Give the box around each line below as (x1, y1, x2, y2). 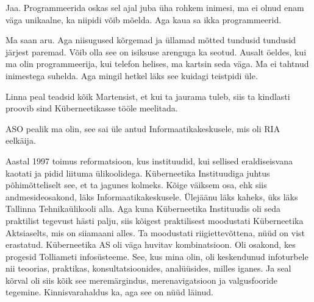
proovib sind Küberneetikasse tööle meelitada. (5, 102, 178, 114)
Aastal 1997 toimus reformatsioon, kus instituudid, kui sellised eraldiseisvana (5, 154, 293, 167)
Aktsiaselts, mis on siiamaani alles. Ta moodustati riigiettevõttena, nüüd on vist (5, 226, 305, 239)
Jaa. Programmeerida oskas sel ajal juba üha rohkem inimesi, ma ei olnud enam (5, 1, 304, 13)
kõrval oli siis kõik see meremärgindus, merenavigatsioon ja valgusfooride (5, 273, 277, 286)
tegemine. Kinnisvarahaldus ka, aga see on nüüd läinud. (5, 286, 213, 298)
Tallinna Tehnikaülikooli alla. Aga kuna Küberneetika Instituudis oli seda (5, 202, 281, 215)
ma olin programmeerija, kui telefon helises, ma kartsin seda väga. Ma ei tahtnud (5, 57, 309, 70)
